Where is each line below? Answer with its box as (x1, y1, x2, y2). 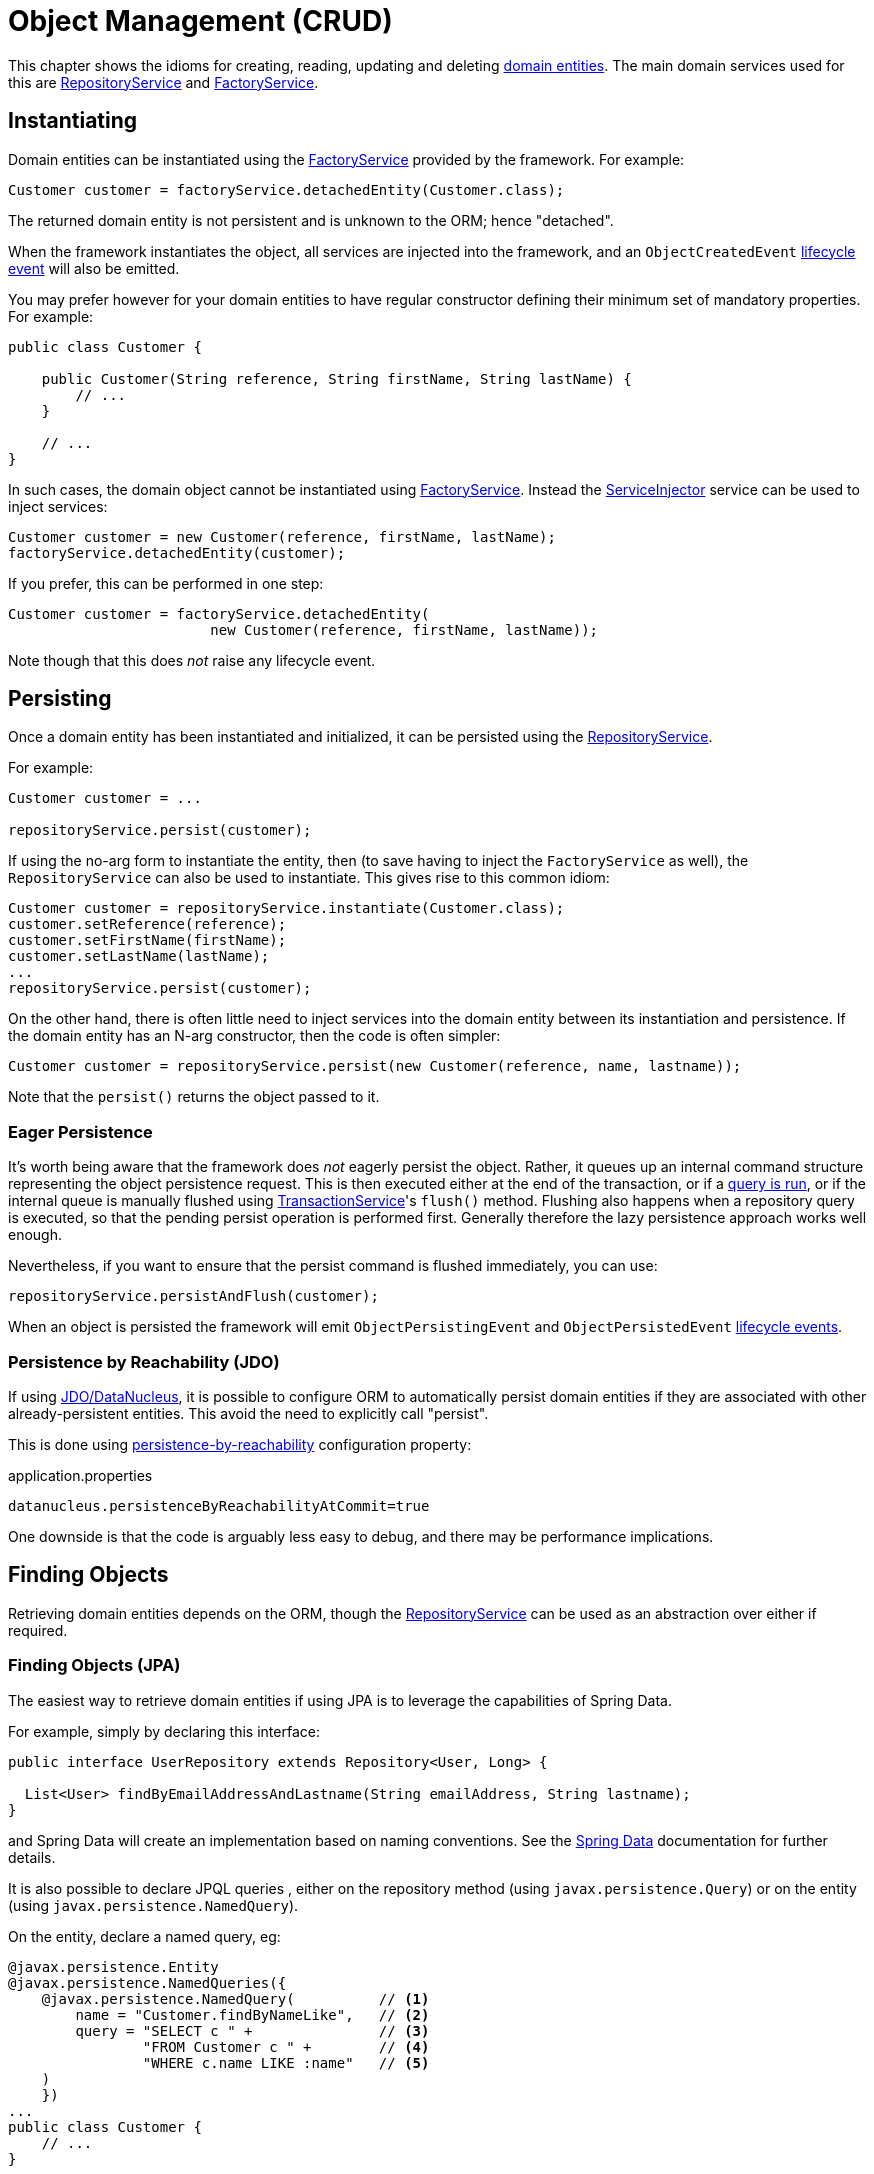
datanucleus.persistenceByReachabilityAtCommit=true (8, 1497, 430, 1514)
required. (8, 1621, 68, 1639)
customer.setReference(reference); (8, 916, 287, 933)
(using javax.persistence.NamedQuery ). (8, 1896, 299, 1914)
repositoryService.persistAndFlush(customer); (8, 1288, 379, 1305)
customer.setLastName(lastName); (8, 948, 270, 965)
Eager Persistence (8, 1121, 153, 1142)
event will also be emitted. (8, 259, 180, 277)
